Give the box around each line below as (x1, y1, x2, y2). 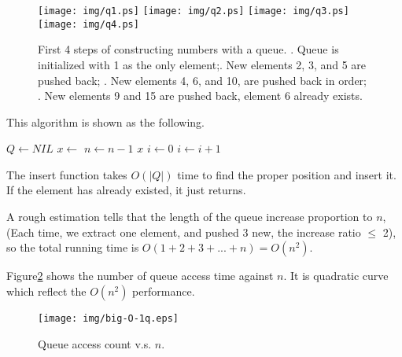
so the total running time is (6, 239, 139, 256)
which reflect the (6, 282, 87, 299)
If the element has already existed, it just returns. (6, 182, 246, 198)
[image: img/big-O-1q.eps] (38, 312, 179, 324)
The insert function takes (6, 166, 127, 182)
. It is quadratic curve (283, 267, 389, 284)
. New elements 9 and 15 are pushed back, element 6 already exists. (38, 87, 363, 104)
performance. (132, 282, 195, 299)
